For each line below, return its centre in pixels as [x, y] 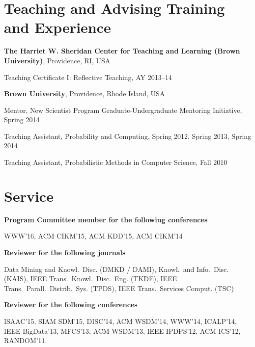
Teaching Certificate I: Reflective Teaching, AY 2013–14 [88, 77]
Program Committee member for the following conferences [106, 219]
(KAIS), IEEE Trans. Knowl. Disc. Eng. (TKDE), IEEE [91, 279]
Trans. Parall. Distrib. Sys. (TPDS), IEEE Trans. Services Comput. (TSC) [119, 288]
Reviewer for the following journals [65, 252]
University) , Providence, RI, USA [57, 60]
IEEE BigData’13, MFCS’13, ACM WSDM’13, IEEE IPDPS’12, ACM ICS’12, [122, 331]
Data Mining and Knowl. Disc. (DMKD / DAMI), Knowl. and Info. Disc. [116, 269]
